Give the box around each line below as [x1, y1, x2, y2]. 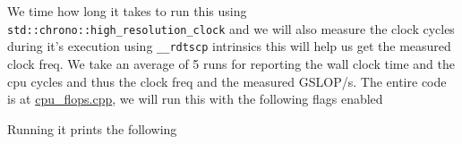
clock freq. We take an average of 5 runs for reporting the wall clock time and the [7, 54, 456, 72]
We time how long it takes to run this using [7, 2, 247, 20]
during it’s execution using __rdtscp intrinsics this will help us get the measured [7, 37, 451, 55]
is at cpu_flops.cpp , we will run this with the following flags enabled [7, 89, 383, 108]
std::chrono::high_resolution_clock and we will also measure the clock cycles [7, 19, 455, 38]
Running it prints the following [7, 119, 177, 138]
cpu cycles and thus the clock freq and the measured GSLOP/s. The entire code [7, 72, 447, 90]
